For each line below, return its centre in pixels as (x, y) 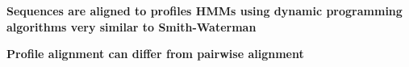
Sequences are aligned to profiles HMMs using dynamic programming (204, 10)
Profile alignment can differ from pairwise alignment (155, 54)
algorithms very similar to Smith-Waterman (131, 26)
